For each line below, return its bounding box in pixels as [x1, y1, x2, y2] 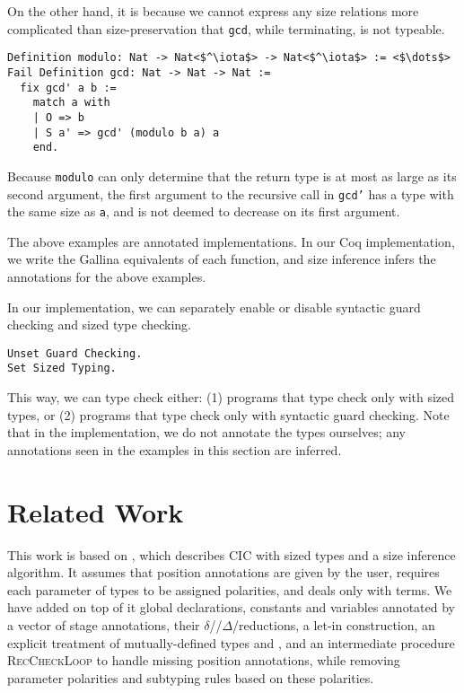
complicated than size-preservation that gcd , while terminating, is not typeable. [7, 19, 445, 38]
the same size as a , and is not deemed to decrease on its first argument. [7, 202, 400, 221]
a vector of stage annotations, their [7, 615, 200, 634]
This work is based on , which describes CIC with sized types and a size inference [7, 545, 456, 564]
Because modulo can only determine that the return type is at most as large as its [7, 166, 457, 185]
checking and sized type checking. [7, 315, 192, 334]
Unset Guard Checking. [7, 346, 143, 360]
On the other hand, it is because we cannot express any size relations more [7, 2, 419, 20]
